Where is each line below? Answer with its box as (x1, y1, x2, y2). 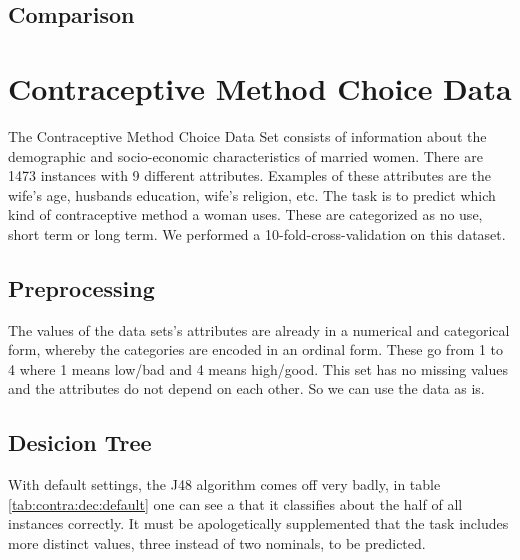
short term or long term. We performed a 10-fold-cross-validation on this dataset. (8, 223, 506, 244)
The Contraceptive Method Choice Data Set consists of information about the (8, 125, 487, 146)
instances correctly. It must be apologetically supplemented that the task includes (8, 513, 509, 534)
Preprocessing (8, 272, 155, 303)
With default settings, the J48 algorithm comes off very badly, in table (8, 474, 441, 495)
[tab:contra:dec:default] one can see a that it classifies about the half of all (8, 493, 463, 514)
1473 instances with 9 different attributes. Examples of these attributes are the (8, 165, 492, 186)
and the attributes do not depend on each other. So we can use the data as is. (8, 378, 485, 399)
